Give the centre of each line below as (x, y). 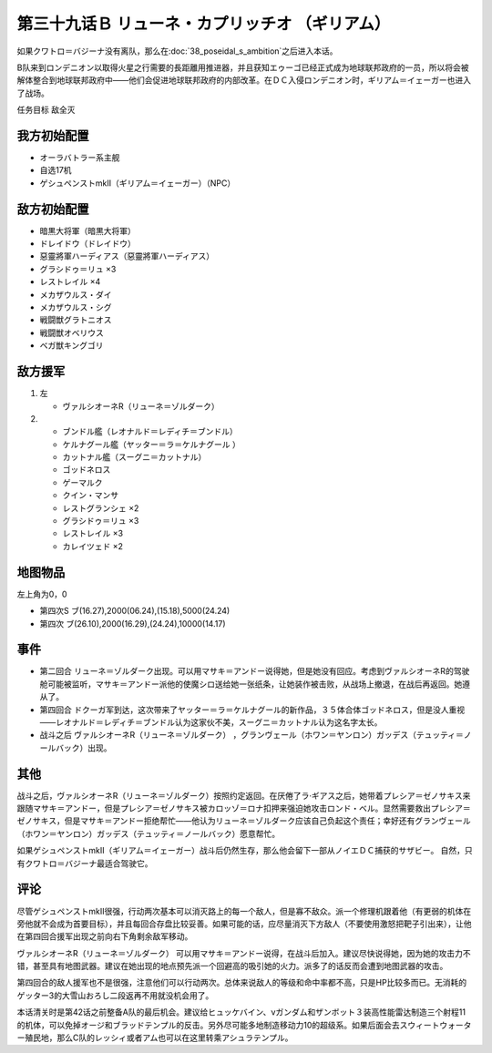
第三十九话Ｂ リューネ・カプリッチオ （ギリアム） (204, 24)
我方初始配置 (53, 135)
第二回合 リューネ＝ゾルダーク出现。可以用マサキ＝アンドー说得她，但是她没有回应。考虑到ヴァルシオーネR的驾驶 (255, 671)
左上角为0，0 (42, 594)
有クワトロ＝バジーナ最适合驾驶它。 (85, 863)
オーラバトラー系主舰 (80, 158)
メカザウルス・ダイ (76, 294)
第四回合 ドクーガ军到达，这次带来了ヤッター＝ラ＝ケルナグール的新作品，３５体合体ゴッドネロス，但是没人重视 (252, 710)
